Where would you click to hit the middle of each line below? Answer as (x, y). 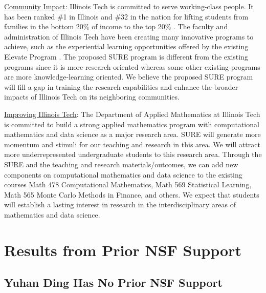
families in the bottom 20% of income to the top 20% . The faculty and (116, 26)
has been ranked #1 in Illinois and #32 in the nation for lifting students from (126, 16)
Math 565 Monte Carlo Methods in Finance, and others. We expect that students (132, 194)
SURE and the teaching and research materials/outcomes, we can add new (121, 164)
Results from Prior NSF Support (123, 250)
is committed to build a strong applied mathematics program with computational (132, 124)
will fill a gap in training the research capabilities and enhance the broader (121, 86)
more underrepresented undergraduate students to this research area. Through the (133, 154)
